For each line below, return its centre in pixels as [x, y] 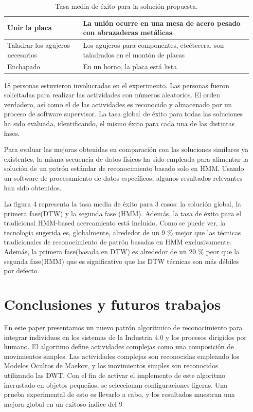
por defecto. [22, 271]
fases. [12, 133]
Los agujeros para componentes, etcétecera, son [154, 45]
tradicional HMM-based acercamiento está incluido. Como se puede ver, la [115, 223]
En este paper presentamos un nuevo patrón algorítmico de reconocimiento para [123, 327]
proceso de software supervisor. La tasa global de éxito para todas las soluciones [124, 114]
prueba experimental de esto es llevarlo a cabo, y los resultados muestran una [119, 394]
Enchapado [24, 66]
